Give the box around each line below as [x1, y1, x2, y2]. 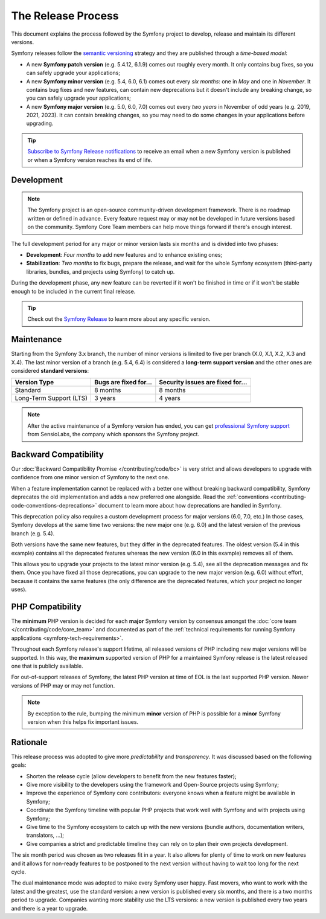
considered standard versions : [11, 367, 89, 375]
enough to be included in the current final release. [11, 288, 136, 295]
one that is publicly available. [11, 662, 84, 670]
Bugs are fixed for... [94, 378, 152, 387]
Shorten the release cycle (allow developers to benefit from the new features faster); [26, 772, 237, 779]
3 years [94, 394, 116, 402]
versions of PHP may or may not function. [11, 682, 115, 689]
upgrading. [26, 120, 54, 127]
